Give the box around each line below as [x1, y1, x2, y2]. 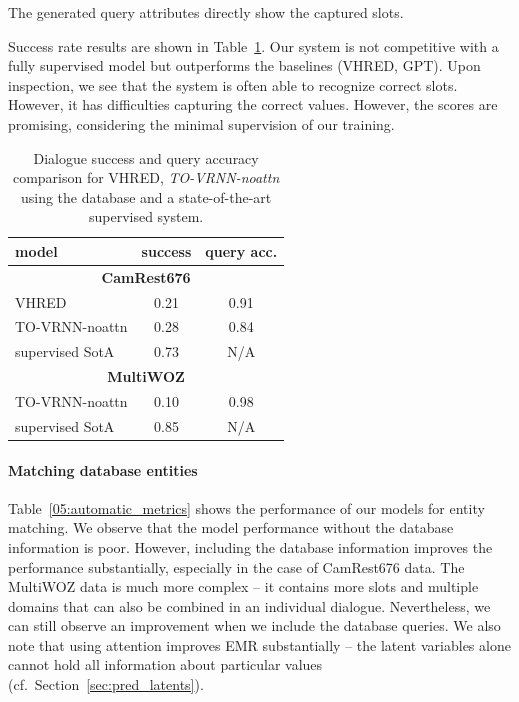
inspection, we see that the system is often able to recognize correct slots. [8, 74, 458, 95]
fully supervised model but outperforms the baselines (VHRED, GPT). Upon [8, 55, 481, 76]
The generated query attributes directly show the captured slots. [8, 2, 404, 22]
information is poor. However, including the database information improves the [8, 536, 493, 557]
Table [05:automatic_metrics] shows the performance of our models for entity [8, 497, 485, 518]
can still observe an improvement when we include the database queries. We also [8, 615, 501, 636]
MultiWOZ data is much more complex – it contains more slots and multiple [8, 576, 479, 597]
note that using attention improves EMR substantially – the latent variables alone [8, 634, 511, 655]
